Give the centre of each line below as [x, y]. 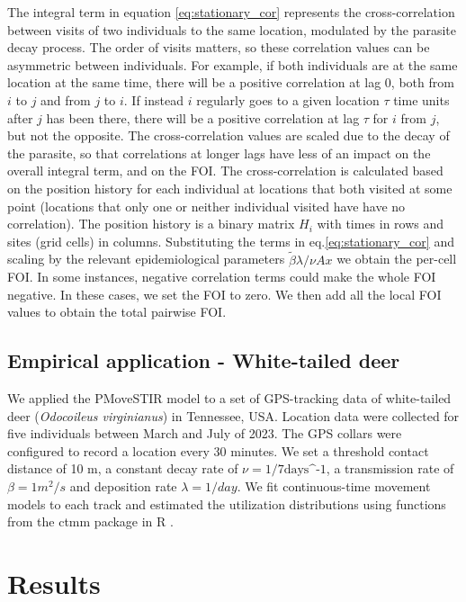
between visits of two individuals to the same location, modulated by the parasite [232, 29]
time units [421, 99]
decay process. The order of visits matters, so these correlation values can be [219, 47]
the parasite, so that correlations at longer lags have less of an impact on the [219, 153]
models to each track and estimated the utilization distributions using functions [227, 503]
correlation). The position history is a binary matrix [151, 224]
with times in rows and [381, 224]
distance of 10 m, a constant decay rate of [123, 468]
